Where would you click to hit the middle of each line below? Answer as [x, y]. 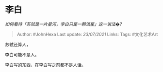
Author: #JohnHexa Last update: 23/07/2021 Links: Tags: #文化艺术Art [87, 34]
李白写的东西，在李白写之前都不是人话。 [45, 65]
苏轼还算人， [18, 44]
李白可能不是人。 [22, 54]
